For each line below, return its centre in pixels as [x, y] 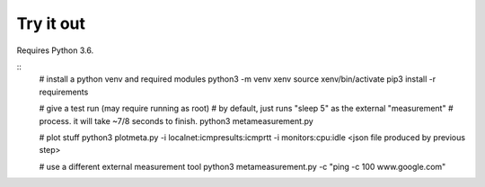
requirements [64, 92]
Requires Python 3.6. [55, 50]
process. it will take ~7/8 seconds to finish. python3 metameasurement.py [176, 120]
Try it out [51, 23]
